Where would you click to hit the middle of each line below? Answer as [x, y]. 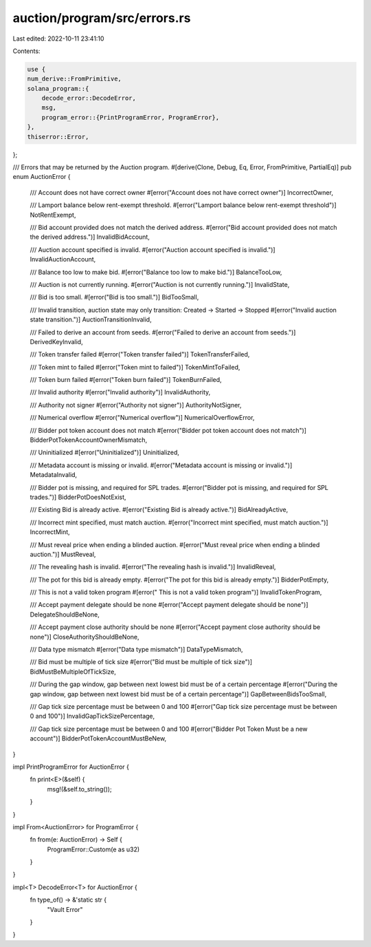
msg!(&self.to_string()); [80, 789]
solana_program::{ [58, 88]
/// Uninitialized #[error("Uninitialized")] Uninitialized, [105, 453]
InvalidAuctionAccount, [63, 259]
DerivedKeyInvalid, [56, 341]
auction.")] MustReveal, [63, 554]
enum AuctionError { [42, 177]
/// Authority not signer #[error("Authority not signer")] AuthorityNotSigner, [136, 405]
